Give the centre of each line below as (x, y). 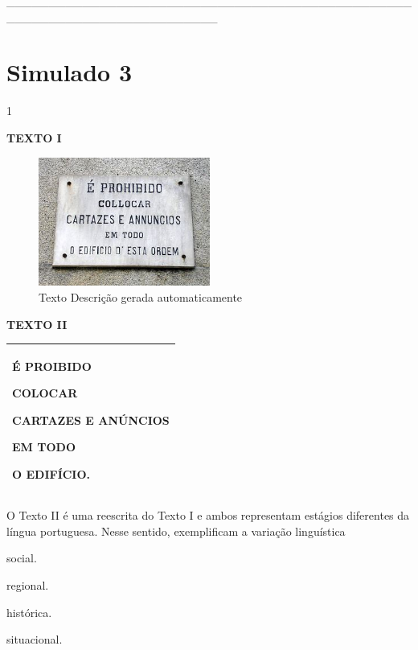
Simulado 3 (70, 72)
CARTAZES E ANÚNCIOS (91, 420)
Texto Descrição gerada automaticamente (141, 297)
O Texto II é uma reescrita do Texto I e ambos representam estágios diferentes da (208, 515)
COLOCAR (45, 393)
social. (22, 558)
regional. (28, 584)
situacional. (35, 639)
